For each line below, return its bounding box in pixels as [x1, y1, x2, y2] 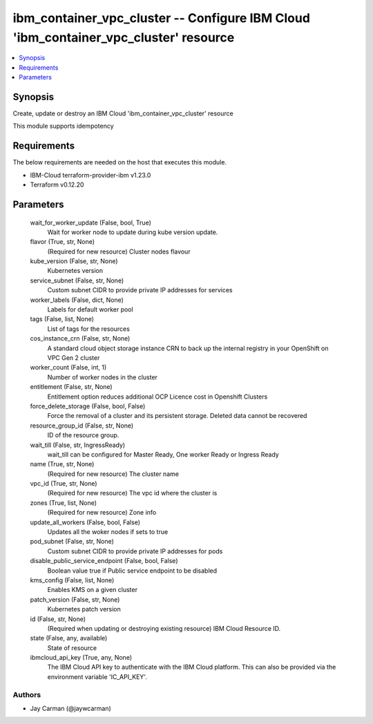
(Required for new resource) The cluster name [47, 470, 180, 478]
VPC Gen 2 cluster [47, 353, 100, 362]
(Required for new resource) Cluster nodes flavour [47, 247, 191, 256]
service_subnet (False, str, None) [30, 276, 124, 285]
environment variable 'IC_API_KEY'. [47, 672, 148, 680]
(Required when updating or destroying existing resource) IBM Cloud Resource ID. [47, 624, 281, 632]
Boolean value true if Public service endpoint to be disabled [47, 566, 218, 575]
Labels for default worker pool [47, 305, 134, 314]
